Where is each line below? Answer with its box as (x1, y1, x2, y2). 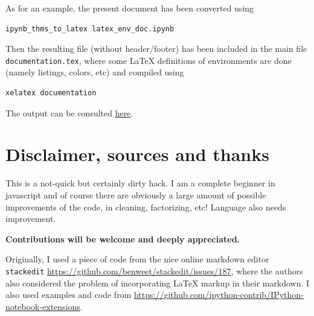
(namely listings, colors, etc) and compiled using (5, 66, 184, 78)
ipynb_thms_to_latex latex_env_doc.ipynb (5, 24, 175, 33)
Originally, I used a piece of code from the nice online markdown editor (5, 253, 269, 265)
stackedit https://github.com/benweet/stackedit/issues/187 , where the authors (5, 264, 303, 277)
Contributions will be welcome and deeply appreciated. (5, 232, 240, 245)
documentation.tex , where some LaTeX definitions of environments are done (5, 54, 292, 66)
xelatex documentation (5, 89, 97, 98)
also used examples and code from (5, 288, 132, 301)
